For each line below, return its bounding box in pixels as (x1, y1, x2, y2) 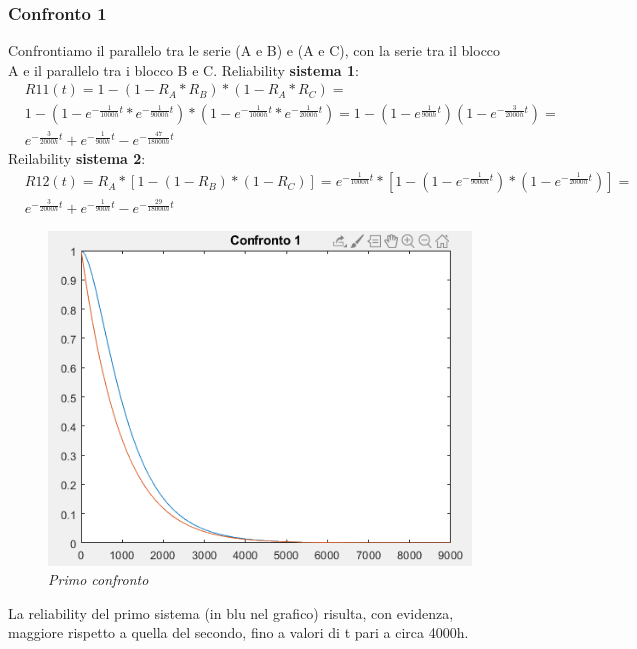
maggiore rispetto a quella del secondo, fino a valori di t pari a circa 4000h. (8, 622, 469, 643)
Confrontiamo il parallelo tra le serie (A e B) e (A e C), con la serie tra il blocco (8, 40, 501, 61)
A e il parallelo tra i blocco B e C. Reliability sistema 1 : (8, 59, 359, 80)
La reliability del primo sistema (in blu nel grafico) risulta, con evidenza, (8, 602, 454, 623)
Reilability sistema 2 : (8, 148, 146, 169)
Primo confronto (48, 569, 149, 590)
